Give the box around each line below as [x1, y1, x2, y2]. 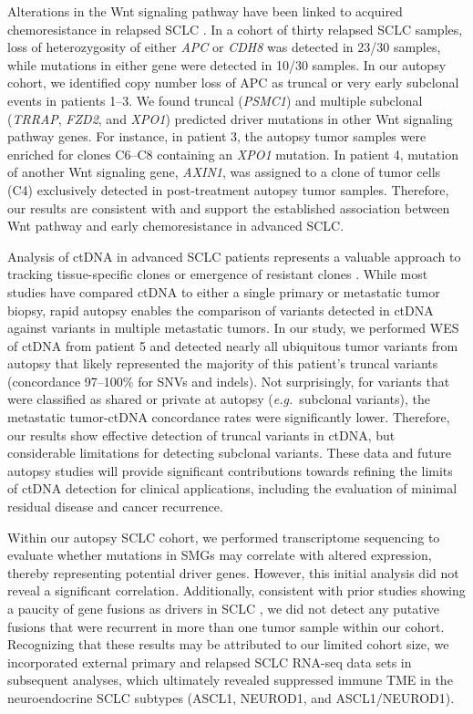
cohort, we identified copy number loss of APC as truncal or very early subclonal [7, 73, 459, 92]
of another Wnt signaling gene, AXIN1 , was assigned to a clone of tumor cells [7, 162, 441, 181]
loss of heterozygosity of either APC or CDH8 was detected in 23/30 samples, [7, 37, 441, 57]
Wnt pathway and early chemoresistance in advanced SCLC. [7, 216, 344, 235]
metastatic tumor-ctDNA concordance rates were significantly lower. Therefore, [7, 408, 450, 427]
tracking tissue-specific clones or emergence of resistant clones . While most [7, 264, 428, 284]
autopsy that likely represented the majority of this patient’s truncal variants [7, 354, 438, 373]
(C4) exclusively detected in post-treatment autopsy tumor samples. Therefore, [7, 180, 449, 199]
